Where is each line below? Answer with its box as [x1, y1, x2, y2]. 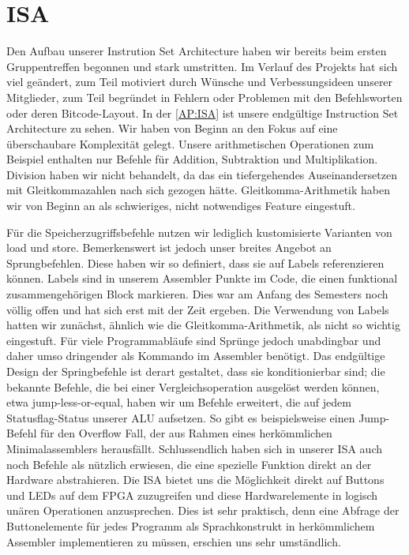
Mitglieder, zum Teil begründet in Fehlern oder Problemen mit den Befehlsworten [6, 88, 403, 105]
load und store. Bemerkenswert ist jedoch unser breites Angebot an [6, 239, 332, 256]
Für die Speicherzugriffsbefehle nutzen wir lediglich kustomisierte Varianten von [6, 223, 392, 240]
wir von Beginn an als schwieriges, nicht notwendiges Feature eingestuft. [6, 197, 355, 214]
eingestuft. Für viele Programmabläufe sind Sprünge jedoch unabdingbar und [6, 332, 381, 348]
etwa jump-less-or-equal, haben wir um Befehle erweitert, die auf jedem [6, 394, 351, 411]
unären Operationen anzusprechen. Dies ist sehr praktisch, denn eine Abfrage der [6, 502, 400, 519]
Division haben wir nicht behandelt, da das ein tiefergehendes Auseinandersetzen [6, 166, 397, 182]
